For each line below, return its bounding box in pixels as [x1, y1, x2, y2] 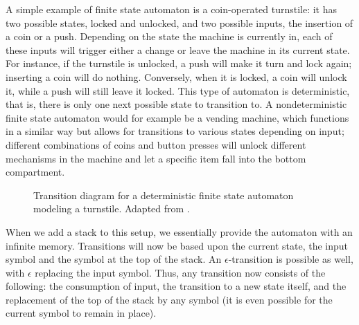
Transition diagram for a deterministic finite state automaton [33, 187, 294, 202]
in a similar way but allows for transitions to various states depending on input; [6, 124, 344, 138]
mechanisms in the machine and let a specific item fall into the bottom [6, 151, 306, 165]
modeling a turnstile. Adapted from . [33, 201, 190, 216]
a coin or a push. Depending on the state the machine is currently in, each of [6, 29, 333, 44]
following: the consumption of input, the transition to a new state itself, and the [6, 279, 347, 293]
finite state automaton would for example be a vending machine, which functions [6, 110, 349, 124]
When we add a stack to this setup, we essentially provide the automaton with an [6, 224, 353, 239]
